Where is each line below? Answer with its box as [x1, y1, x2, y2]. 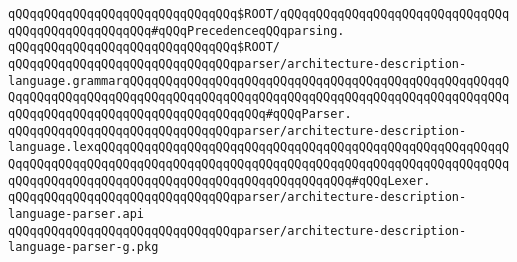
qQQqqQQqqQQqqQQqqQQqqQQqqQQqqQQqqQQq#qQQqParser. [8, 106, 352, 121]
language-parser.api [8, 206, 145, 221]
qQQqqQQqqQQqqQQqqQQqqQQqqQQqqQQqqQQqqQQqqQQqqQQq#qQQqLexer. [8, 173, 431, 188]
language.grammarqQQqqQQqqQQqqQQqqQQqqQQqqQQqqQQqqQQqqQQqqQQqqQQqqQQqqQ [8, 73, 510, 88]
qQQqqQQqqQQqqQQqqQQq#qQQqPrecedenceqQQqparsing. [8, 23, 345, 38]
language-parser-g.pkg [8, 240, 159, 255]
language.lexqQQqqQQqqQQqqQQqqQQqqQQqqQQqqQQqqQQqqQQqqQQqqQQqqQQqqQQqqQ [8, 140, 510, 155]
